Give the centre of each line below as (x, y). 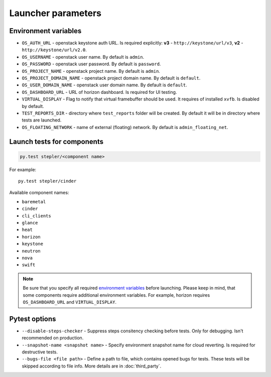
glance (30, 223)
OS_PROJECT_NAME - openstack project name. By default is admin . (91, 71)
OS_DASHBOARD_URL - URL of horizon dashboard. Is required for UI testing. (99, 92)
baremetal (34, 202)
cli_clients (36, 216)
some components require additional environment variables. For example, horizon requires (116, 295)
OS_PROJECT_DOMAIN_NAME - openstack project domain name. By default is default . (111, 78)
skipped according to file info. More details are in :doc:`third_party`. (92, 366)
